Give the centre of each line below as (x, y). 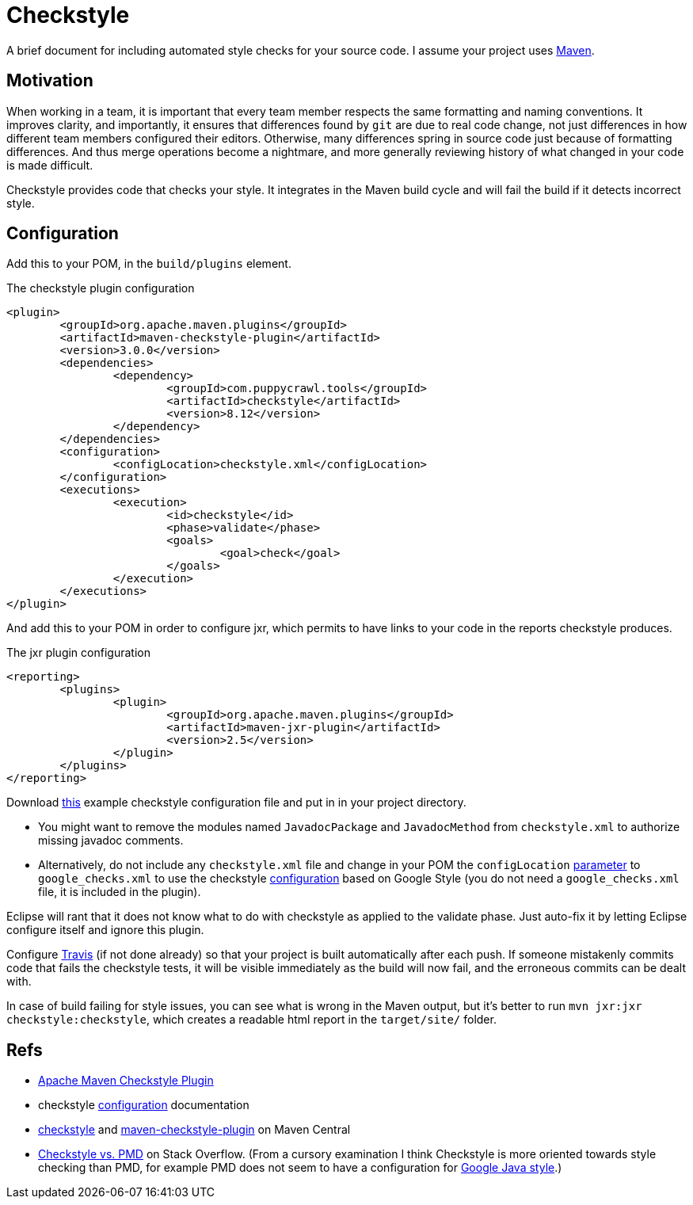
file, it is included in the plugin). (120, 892)
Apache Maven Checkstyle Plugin (126, 1081)
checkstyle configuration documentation (144, 1105)
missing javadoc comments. (111, 841)
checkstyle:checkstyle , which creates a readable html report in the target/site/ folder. (251, 1020)
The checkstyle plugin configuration (101, 288)
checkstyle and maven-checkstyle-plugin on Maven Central (194, 1130)
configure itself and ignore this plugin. (105, 930)
